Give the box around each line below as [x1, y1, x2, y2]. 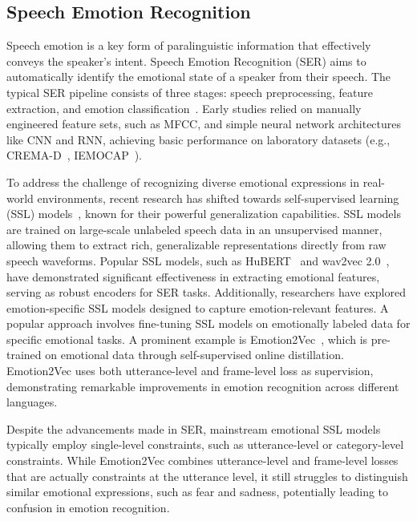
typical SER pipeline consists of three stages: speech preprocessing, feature [6, 83, 373, 100]
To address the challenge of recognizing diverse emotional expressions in [6, 173, 360, 190]
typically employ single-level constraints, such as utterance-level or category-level [6, 436, 404, 453]
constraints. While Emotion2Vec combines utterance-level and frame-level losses [6, 452, 399, 469]
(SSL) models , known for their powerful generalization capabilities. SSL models [6, 205, 401, 222]
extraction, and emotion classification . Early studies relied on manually [6, 99, 362, 116]
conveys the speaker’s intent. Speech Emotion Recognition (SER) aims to [6, 52, 366, 69]
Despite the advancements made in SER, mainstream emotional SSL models [6, 420, 381, 437]
